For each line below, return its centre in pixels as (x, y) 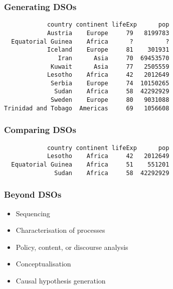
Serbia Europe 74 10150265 (110, 83)
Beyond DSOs (33, 194)
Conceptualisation (43, 264)
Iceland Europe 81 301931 (108, 50)
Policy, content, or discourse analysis (72, 247)
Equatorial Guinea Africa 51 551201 (90, 164)
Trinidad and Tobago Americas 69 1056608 (87, 108)
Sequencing (33, 213)
